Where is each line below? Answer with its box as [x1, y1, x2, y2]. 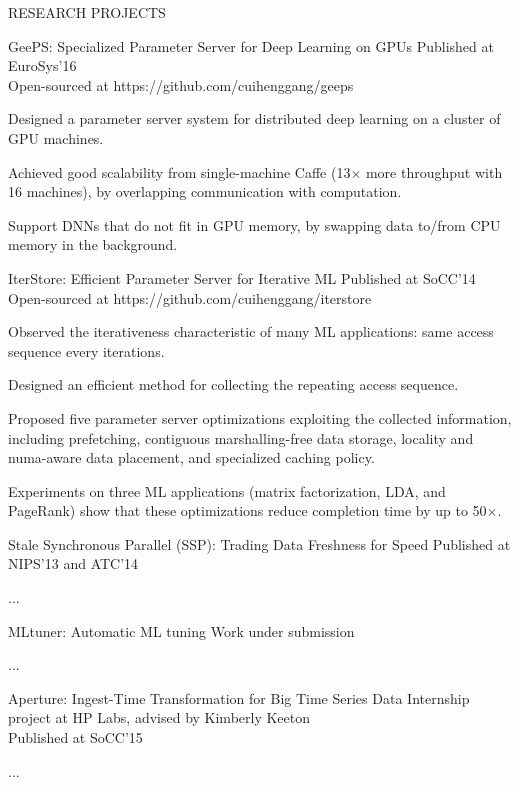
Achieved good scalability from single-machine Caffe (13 [8, 161, 351, 182]
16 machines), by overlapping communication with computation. [8, 181, 402, 202]
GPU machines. [8, 127, 104, 148]
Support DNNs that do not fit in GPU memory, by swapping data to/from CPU [8, 214, 501, 235]
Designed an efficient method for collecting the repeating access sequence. [8, 374, 459, 395]
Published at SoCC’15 [8, 727, 143, 748]
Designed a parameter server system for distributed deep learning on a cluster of [8, 108, 501, 129]
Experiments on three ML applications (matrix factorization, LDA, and [8, 480, 446, 501]
